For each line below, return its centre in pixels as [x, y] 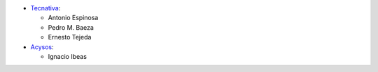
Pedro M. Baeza [71, 27]
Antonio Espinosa [73, 18]
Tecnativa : [45, 8]
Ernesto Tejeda [70, 37]
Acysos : [42, 47]
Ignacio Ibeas [68, 56]
